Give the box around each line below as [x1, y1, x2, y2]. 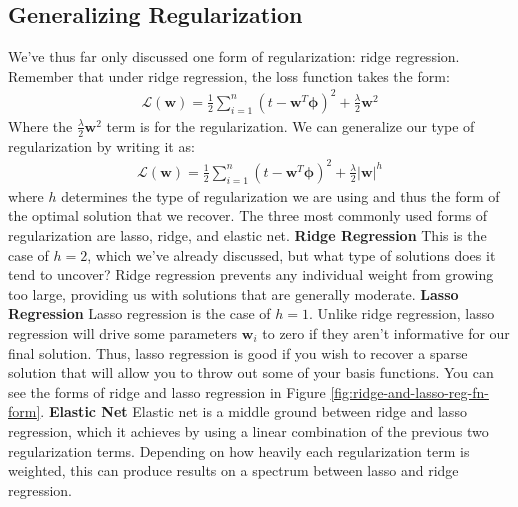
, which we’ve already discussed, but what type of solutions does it [87, 244, 496, 265]
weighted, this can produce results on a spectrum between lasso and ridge [8, 460, 459, 481]
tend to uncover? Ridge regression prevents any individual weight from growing [8, 264, 494, 285]
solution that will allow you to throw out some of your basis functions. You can [8, 362, 494, 383]
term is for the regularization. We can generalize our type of [106, 115, 475, 136]
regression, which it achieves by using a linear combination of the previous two [8, 421, 489, 441]
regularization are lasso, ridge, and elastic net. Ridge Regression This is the [8, 225, 487, 246]
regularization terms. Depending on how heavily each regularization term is [8, 440, 470, 461]
